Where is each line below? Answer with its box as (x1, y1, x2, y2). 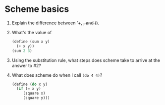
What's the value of (11, 29, 52, 35)
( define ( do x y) (11, 82, 48, 87)
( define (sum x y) (11, 39, 50, 44)
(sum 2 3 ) (11, 48, 33, 53)
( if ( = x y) (16, 86, 41, 91)
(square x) (23, 91, 46, 96)
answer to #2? (11, 62, 42, 68)
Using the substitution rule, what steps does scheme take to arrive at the (11, 57, 161, 63)
